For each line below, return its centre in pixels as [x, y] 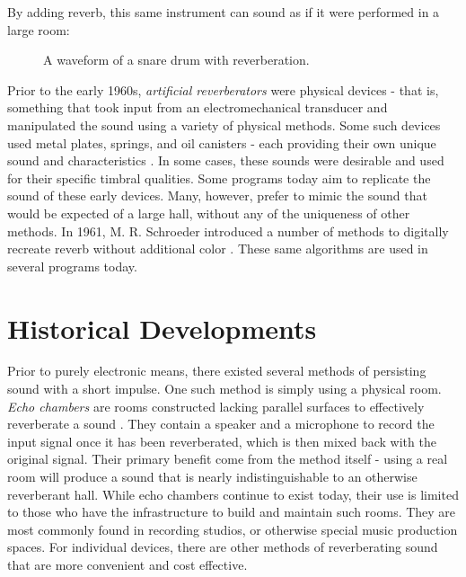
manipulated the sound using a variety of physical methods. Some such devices [224, 124]
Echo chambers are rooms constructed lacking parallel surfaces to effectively [216, 406]
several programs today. [72, 266]
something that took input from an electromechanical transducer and [198, 107]
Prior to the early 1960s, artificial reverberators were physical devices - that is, [223, 89]
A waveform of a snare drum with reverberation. [176, 60]
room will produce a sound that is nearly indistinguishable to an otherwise [212, 476]
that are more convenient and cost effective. [127, 564]
